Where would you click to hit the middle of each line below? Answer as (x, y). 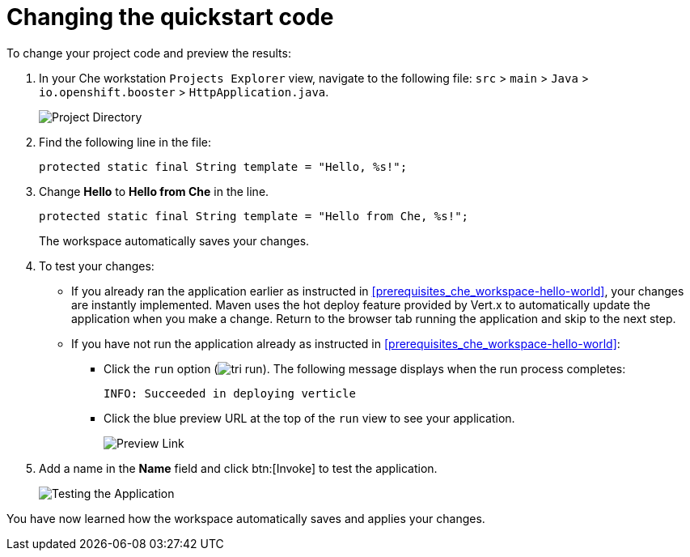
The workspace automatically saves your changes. (174, 240)
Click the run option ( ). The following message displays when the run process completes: (365, 368)
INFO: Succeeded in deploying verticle (230, 393)
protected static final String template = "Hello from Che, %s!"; (254, 216)
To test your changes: (97, 266)
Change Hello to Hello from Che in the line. (154, 191)
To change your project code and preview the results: (149, 53)
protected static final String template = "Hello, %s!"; (223, 166)
